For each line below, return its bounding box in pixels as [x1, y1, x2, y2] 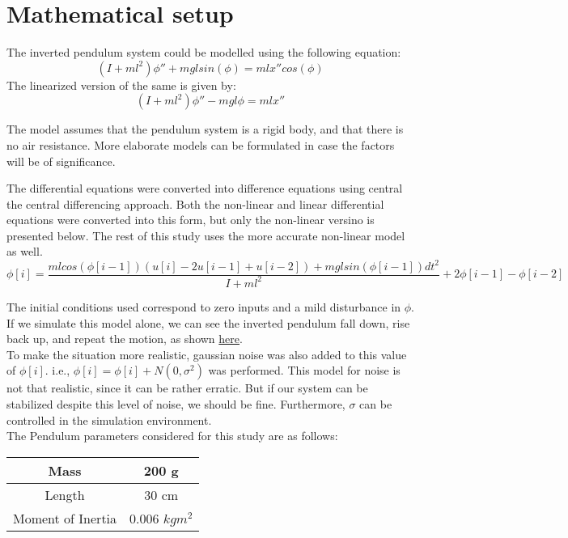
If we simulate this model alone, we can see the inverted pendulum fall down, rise [6, 314, 410, 331]
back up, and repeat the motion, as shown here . [6, 330, 243, 347]
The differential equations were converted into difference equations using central [6, 180, 403, 197]
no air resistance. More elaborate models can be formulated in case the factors [6, 136, 395, 153]
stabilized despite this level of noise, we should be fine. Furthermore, [6, 395, 345, 412]
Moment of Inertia [13, 508, 117, 527]
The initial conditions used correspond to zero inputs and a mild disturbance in [6, 298, 401, 315]
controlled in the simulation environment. [6, 411, 212, 428]
